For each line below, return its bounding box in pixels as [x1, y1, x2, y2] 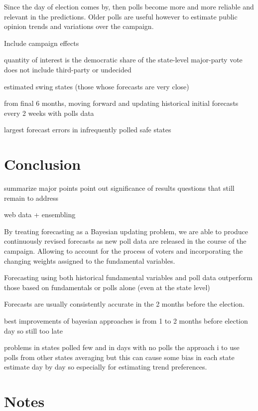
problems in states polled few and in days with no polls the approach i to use [4, 342, 240, 353]
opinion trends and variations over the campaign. [4, 21, 154, 31]
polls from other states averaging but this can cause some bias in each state [4, 352, 235, 362]
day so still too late [4, 325, 63, 336]
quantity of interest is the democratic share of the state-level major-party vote [4, 54, 243, 65]
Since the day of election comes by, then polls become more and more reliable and [4, 1, 254, 11]
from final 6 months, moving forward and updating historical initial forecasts [4, 98, 239, 108]
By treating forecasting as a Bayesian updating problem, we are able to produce [4, 226, 249, 236]
